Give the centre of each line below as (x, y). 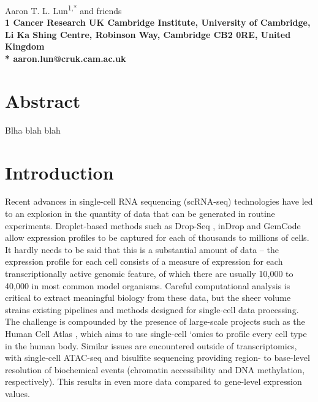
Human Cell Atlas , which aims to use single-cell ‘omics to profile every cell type (156, 333)
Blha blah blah (33, 130)
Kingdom (25, 46)
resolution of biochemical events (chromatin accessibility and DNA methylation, (155, 369)
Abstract (43, 100)
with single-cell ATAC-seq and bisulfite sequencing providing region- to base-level (157, 358)
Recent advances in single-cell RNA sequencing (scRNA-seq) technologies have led (159, 201)
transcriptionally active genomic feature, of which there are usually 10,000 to (149, 274)
